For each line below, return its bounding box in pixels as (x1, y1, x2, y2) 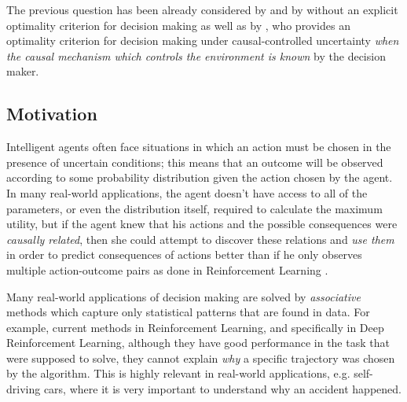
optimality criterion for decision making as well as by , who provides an (6, 17, 350, 33)
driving (6, 381, 41, 397)
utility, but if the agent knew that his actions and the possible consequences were (6, 216, 398, 232)
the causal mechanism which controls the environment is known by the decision (6, 47, 386, 64)
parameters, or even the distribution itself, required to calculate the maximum (6, 200, 383, 216)
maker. (6, 63, 39, 79)
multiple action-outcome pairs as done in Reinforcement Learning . (6, 261, 328, 278)
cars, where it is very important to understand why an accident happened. (43, 381, 401, 397)
